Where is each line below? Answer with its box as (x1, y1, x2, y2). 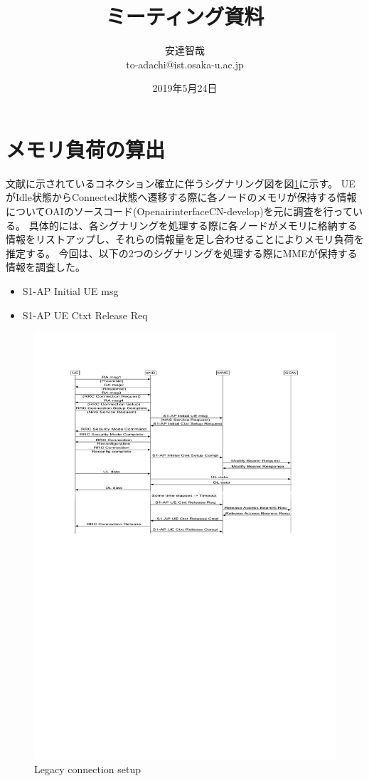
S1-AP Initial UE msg (22, 284, 119, 298)
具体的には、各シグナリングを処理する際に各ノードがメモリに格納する (28, 217, 358, 232)
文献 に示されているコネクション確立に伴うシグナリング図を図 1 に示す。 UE (6, 175, 355, 190)
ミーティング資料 (105, 1, 264, 31)
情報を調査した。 (6, 259, 85, 274)
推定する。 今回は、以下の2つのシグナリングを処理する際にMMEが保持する (6, 245, 358, 260)
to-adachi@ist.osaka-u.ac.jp (126, 56, 244, 71)
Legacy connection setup (34, 762, 141, 777)
